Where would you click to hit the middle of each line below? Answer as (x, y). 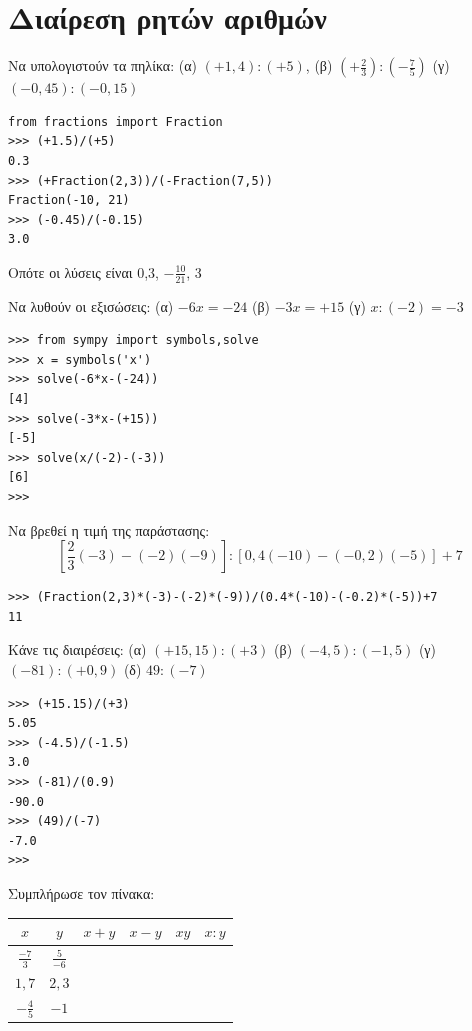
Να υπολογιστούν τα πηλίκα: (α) (102, 65)
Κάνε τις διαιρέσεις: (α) (77, 649)
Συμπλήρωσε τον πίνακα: (81, 892)
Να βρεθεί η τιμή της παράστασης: (109, 529)
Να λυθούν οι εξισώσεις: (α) (91, 305)
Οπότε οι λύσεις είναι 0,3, (83, 271)
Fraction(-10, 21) (69, 200)
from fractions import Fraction (115, 121)
